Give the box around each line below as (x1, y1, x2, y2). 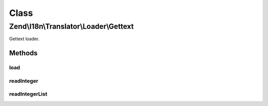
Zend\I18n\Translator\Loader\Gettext (9, 22, 134, 31)
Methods (9, 49, 38, 57)
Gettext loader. (9, 36, 40, 42)
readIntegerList (9, 91, 48, 98)
